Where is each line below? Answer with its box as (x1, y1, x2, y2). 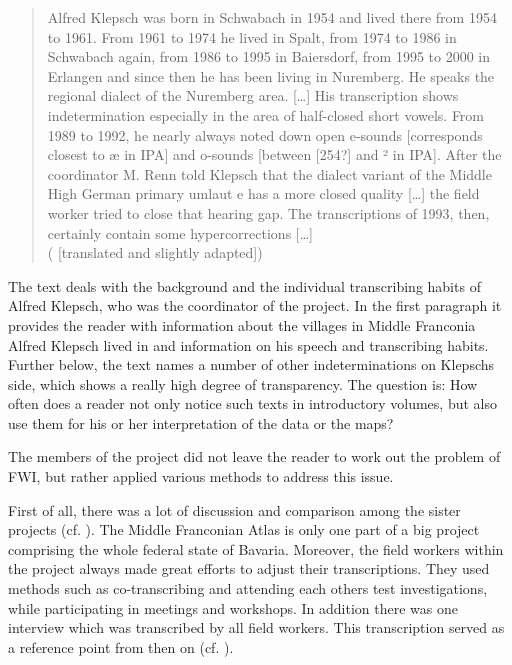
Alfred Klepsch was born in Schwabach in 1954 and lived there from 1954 (47, 7, 497, 27)
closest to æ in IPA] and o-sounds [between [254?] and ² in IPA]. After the (47, 144, 502, 165)
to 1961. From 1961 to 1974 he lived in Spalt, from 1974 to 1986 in (47, 26, 457, 47)
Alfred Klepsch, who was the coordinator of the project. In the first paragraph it (8, 295, 502, 316)
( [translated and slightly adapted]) (47, 242, 263, 263)
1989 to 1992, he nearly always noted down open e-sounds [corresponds (47, 124, 483, 145)
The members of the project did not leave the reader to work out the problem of (8, 446, 501, 467)
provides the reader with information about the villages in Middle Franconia (8, 314, 476, 335)
